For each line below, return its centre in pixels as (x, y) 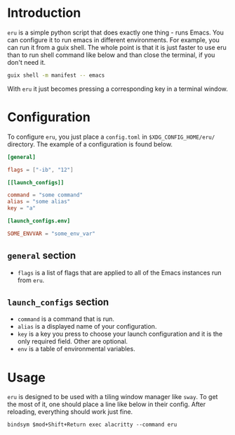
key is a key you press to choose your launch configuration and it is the (120, 334)
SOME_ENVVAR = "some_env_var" (52, 234)
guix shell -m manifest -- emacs (56, 75)
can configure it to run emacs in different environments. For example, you (113, 39)
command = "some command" (45, 195)
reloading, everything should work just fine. (70, 412)
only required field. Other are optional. (73, 341)
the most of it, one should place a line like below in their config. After (107, 404)
